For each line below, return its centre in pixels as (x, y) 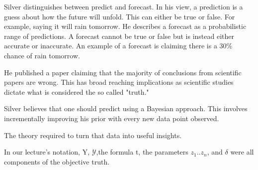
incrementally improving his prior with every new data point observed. (112, 118)
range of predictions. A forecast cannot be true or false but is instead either (119, 36)
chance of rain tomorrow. (42, 55)
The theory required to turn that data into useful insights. (93, 135)
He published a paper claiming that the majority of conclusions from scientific (123, 72)
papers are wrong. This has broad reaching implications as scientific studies (119, 82)
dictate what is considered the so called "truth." (77, 91)
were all (242, 152)
